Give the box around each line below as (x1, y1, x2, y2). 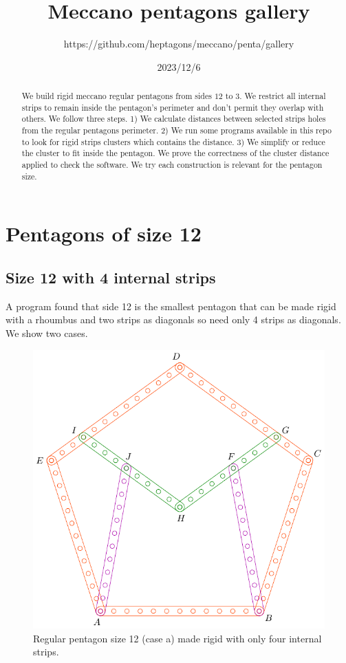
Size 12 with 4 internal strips (6, 266, 216, 287)
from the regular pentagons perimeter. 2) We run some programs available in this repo (21, 124, 332, 136)
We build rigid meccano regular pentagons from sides (21, 90, 212, 102)
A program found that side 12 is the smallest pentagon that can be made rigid (6, 298, 336, 313)
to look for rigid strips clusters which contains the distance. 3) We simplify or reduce (21, 135, 325, 147)
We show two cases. (6, 325, 88, 340)
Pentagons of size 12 (6, 219, 202, 248)
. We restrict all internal (239, 90, 326, 102)
